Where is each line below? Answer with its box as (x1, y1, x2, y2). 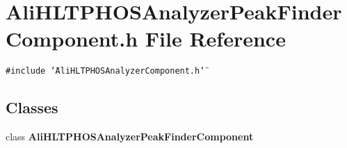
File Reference (145, 24, 286, 53)
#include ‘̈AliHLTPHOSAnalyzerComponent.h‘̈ (6, 66, 205, 76)
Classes (6, 97, 58, 118)
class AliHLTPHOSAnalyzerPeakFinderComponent (6, 129, 254, 144)
